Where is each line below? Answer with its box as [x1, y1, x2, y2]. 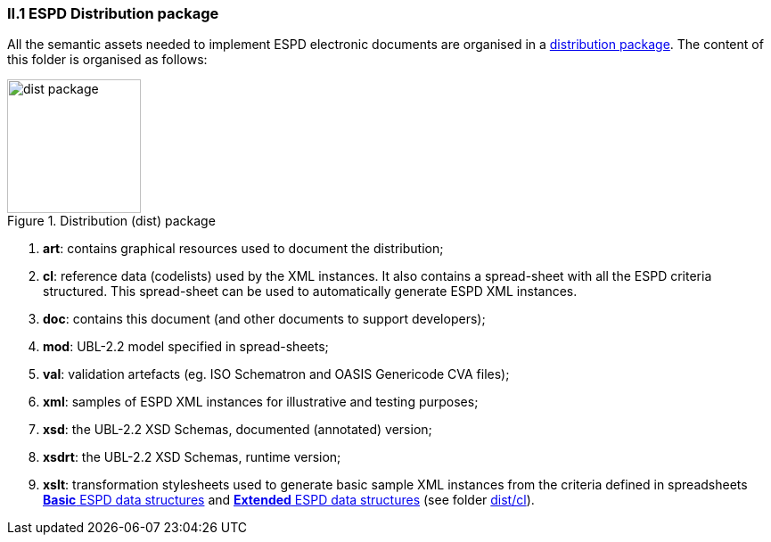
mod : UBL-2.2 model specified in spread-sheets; [43, 339, 329, 355]
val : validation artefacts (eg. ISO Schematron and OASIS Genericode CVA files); [43, 366, 510, 382]
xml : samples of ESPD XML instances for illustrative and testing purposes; [43, 394, 479, 410]
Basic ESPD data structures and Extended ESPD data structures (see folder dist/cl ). [43, 492, 535, 508]
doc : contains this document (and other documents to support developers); [43, 311, 486, 327]
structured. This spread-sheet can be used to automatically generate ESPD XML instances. [43, 283, 578, 300]
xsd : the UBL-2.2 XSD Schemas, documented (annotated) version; [43, 422, 432, 438]
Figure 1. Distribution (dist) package [7, 213, 216, 229]
